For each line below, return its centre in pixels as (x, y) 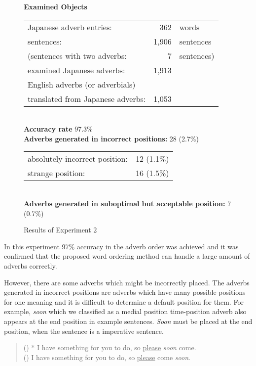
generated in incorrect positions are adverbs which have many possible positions (125, 292)
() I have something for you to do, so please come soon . (107, 357)
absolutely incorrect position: (78, 159)
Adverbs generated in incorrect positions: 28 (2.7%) (111, 138)
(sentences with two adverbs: (77, 55)
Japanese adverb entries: (70, 27)
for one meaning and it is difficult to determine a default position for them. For (124, 301)
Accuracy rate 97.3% (58, 129)
